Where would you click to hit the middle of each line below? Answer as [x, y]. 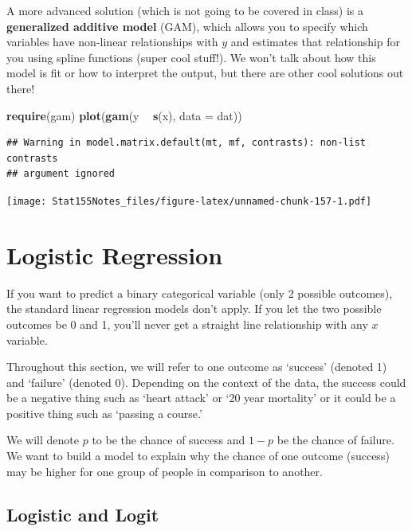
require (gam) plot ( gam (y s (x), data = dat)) [124, 115]
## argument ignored [61, 174]
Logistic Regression [115, 254]
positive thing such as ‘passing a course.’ [104, 413]
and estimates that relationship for [316, 42]
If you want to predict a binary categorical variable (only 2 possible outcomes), [200, 293]
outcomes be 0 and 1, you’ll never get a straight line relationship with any [187, 324]
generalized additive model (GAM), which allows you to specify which [187, 26]
